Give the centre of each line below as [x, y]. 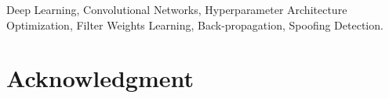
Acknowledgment [100, 78]
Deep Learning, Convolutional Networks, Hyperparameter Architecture [177, 9]
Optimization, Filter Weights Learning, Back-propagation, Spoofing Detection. [195, 24]
